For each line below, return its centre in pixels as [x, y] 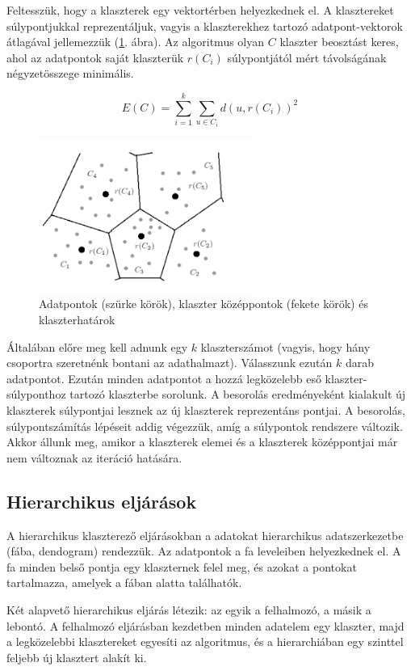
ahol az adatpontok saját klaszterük [95, 57]
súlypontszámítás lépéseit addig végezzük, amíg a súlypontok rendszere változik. [205, 426]
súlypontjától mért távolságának [307, 57]
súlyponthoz [36, 394]
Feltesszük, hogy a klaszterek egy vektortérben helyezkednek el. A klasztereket [200, 10]
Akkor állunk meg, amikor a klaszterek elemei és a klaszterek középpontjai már [202, 442]
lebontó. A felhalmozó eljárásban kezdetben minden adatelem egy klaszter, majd [205, 625]
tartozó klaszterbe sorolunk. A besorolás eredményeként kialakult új [238, 394]
